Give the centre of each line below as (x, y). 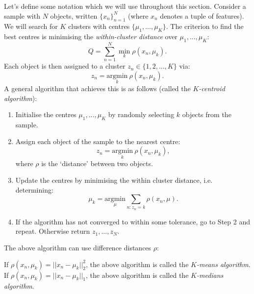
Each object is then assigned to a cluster (65, 66)
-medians (210, 275)
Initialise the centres (46, 114)
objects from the (207, 114)
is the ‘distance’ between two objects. (97, 163)
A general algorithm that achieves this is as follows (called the (97, 88)
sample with (22, 15)
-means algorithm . (223, 264)
